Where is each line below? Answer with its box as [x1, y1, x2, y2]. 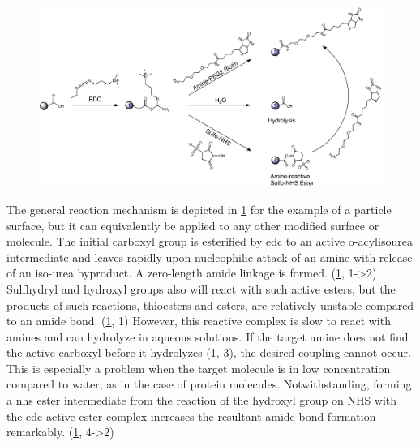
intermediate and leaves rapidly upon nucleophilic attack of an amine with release [6, 248, 413, 265]
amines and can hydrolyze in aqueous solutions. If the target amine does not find [6, 328, 409, 345]
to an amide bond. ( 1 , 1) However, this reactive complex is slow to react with [6, 312, 391, 329]
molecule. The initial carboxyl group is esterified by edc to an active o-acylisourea [6, 233, 413, 250]
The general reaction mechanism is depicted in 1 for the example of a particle [6, 200, 392, 217]
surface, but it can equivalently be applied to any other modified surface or [6, 217, 379, 234]
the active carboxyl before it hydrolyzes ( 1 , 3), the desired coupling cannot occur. [6, 344, 411, 361]
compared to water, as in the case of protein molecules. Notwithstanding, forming [6, 375, 412, 392]
